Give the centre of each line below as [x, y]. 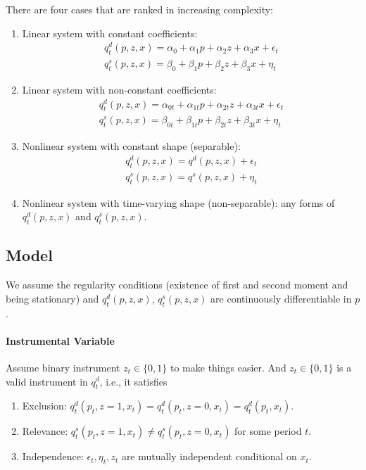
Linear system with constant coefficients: [110, 33]
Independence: [53, 456]
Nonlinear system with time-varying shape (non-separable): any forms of [178, 202]
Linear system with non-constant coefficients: [119, 89]
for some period [268, 431]
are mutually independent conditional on [209, 456]
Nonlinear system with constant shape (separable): [131, 146]
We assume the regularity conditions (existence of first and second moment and [177, 285]
